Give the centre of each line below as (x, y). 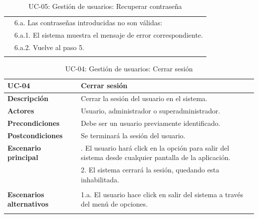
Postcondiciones (35, 135)
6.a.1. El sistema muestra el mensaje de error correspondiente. (109, 34)
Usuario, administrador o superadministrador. (151, 111)
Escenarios (26, 194)
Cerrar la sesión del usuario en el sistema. (144, 98)
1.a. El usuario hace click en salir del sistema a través (162, 194)
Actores (21, 111)
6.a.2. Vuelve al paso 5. (49, 47)
